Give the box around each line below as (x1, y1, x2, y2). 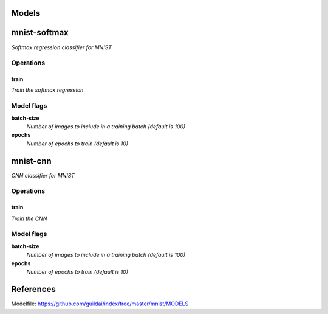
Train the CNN (11, 215, 47, 222)
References (11, 284, 56, 295)
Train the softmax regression (11, 86, 84, 94)
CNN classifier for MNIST (11, 172, 75, 179)
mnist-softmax (11, 27, 69, 38)
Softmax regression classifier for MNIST (11, 43, 112, 51)
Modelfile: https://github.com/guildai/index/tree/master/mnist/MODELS (11, 300, 189, 307)
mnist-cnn (11, 156, 52, 166)
